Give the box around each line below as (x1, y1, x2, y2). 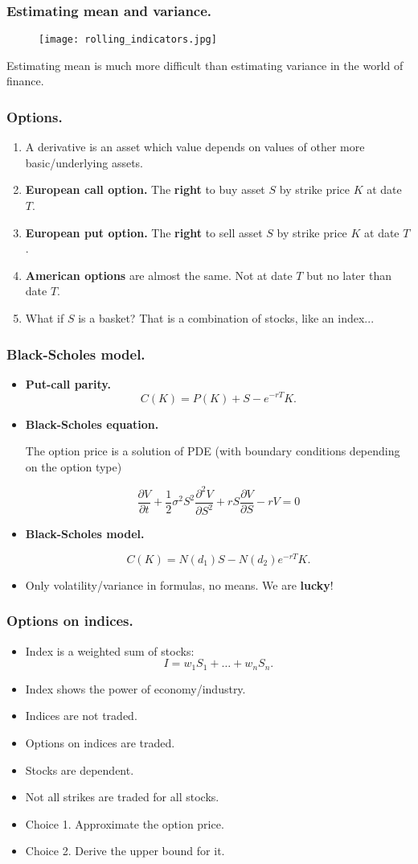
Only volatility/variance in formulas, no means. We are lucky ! (25, 576, 334, 593)
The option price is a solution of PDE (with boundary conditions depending (25, 442, 400, 459)
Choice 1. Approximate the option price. (25, 815, 224, 832)
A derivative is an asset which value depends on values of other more (25, 138, 365, 155)
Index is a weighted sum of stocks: (25, 642, 195, 659)
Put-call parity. (25, 375, 111, 392)
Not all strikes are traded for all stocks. (25, 788, 219, 805)
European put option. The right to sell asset (25, 224, 263, 241)
